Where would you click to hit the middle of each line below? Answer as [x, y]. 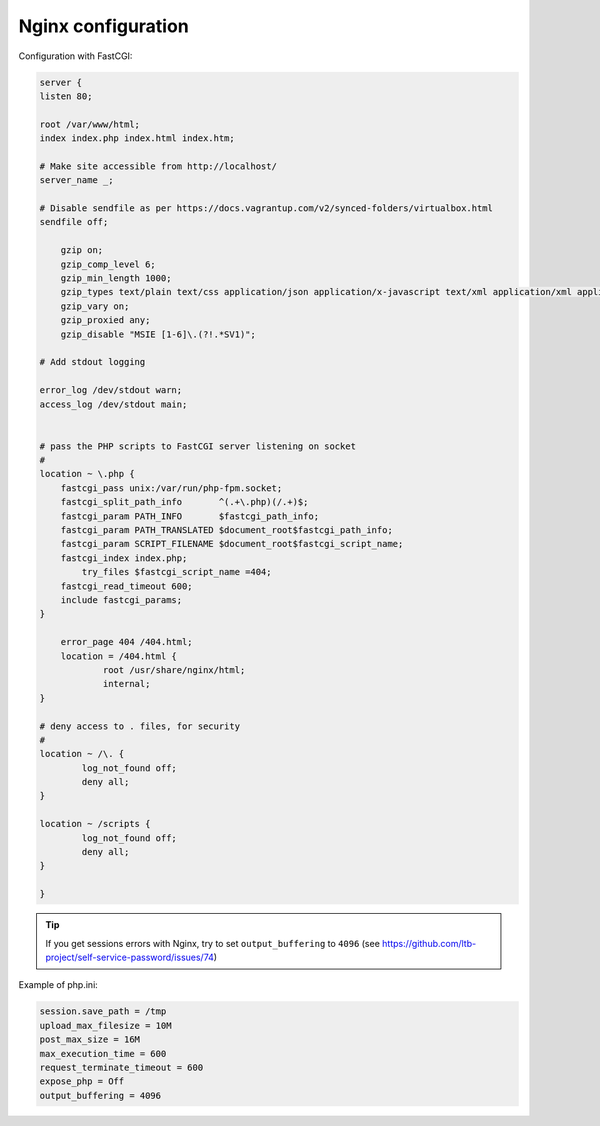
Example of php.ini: [58, 985]
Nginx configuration [103, 26]
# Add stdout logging [92, 362]
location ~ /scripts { [95, 824]
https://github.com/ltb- [429, 943]
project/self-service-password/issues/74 [130, 957]
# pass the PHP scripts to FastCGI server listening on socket [198, 446]
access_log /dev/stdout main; [113, 404]
